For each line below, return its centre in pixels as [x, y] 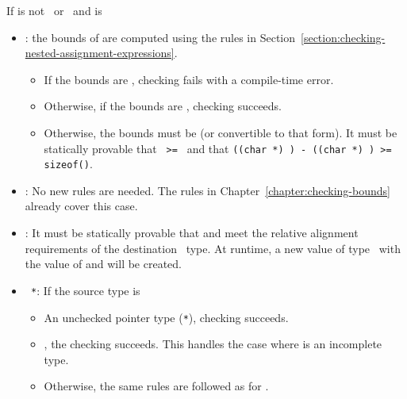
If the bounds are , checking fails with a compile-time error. [189, 79]
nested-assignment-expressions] [100, 53]
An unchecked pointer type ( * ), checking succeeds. [166, 317]
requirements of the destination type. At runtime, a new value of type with [213, 248]
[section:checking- [343, 37]
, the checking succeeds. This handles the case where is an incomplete [213, 344]
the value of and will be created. [104, 264]
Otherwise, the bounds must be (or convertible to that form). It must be [221, 132]
